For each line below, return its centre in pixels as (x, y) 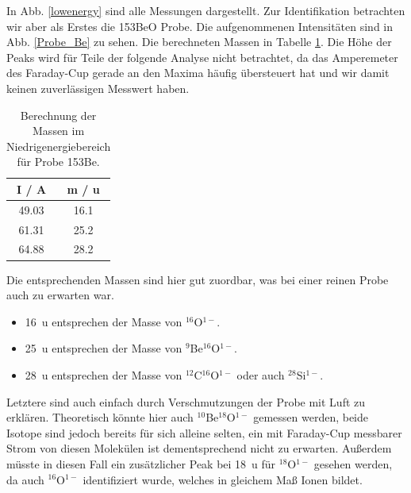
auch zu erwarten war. (60, 295)
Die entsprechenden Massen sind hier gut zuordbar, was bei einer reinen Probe (198, 279)
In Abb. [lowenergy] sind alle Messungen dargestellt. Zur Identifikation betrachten (206, 10)
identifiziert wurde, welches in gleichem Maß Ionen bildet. (223, 479)
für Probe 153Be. (58, 162)
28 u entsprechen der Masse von (104, 374)
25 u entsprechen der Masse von (104, 348)
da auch (25, 479)
